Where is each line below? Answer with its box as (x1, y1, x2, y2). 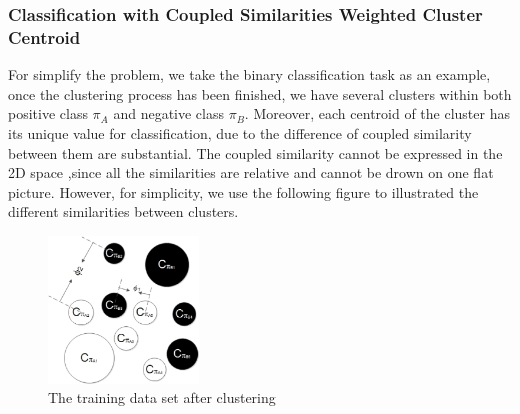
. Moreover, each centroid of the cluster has (244, 103, 510, 124)
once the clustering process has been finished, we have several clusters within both (8, 83, 512, 104)
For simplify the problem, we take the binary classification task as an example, (8, 64, 491, 85)
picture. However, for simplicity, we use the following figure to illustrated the (8, 181, 479, 202)
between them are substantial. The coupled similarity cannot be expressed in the (8, 142, 503, 163)
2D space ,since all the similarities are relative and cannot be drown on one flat (8, 162, 494, 183)
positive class (8, 103, 88, 124)
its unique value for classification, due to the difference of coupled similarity (8, 122, 472, 143)
